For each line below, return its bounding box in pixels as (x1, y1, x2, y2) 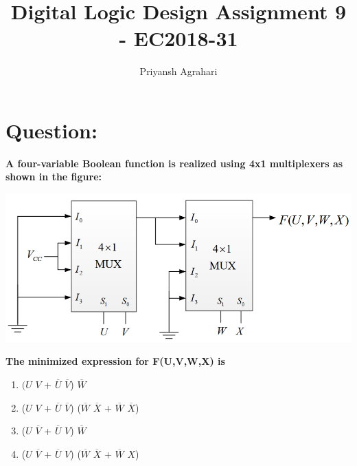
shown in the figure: (5, 169, 102, 184)
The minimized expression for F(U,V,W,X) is (5, 354, 225, 368)
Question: (5, 116, 97, 144)
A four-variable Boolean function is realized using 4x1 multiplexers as (5, 156, 343, 170)
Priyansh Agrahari (139, 64, 218, 78)
